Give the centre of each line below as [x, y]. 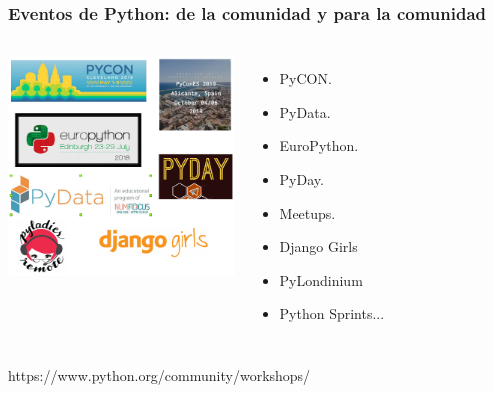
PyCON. [305, 78]
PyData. [305, 111]
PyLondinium [321, 279]
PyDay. [301, 179]
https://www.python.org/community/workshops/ [159, 374]
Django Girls [318, 246]
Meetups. [307, 212]
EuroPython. [319, 145]
